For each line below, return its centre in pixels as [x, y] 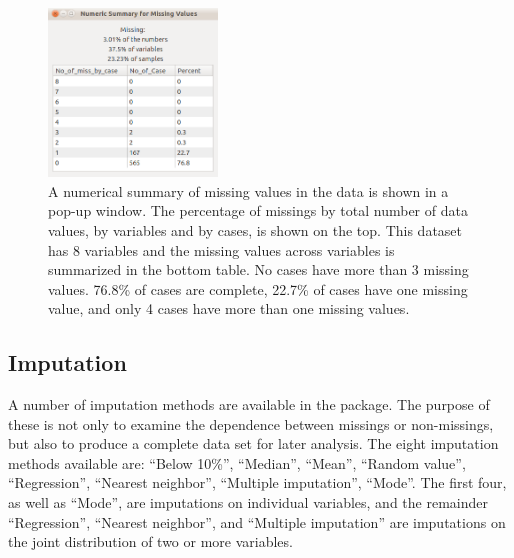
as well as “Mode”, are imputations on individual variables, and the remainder [248, 502]
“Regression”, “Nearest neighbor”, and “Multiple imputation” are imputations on [257, 521]
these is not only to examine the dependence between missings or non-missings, [251, 423]
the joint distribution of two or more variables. [150, 541]
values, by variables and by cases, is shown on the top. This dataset [255, 229]
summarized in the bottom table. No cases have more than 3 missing [258, 269]
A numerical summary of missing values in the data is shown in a [248, 190]
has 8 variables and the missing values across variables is [221, 249]
